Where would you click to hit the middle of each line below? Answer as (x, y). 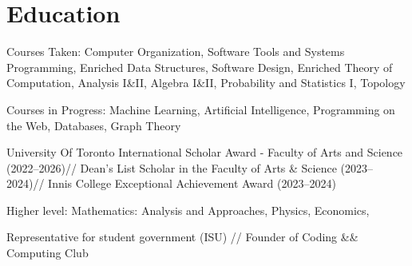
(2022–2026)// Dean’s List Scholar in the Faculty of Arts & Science (172, 167)
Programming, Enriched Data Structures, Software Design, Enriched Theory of (200, 67)
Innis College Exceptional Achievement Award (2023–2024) (192, 183)
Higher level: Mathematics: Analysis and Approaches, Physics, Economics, (188, 210)
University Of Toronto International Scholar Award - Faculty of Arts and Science (205, 152)
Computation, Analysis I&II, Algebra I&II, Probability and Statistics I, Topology (206, 83)
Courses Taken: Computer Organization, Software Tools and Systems (176, 52)
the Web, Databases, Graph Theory (94, 125)
